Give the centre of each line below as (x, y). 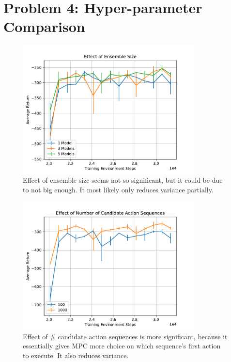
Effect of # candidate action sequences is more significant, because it (125, 336)
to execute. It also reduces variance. (76, 355)
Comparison (44, 26)
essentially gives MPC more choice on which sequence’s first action (122, 346)
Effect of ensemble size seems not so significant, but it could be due (123, 180)
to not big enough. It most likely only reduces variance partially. (118, 190)
